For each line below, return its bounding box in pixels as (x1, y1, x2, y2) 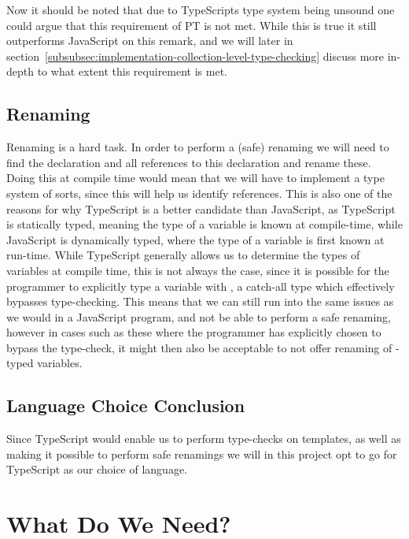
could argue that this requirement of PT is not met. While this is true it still (6, 17, 377, 33)
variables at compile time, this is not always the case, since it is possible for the (6, 262, 389, 278)
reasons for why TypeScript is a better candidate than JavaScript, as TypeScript (6, 200, 396, 217)
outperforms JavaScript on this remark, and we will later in (6, 32, 293, 49)
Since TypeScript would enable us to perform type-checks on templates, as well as (6, 430, 401, 447)
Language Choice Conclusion (6, 393, 245, 418)
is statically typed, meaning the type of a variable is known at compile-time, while (6, 216, 403, 232)
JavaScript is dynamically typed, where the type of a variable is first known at (6, 231, 385, 247)
